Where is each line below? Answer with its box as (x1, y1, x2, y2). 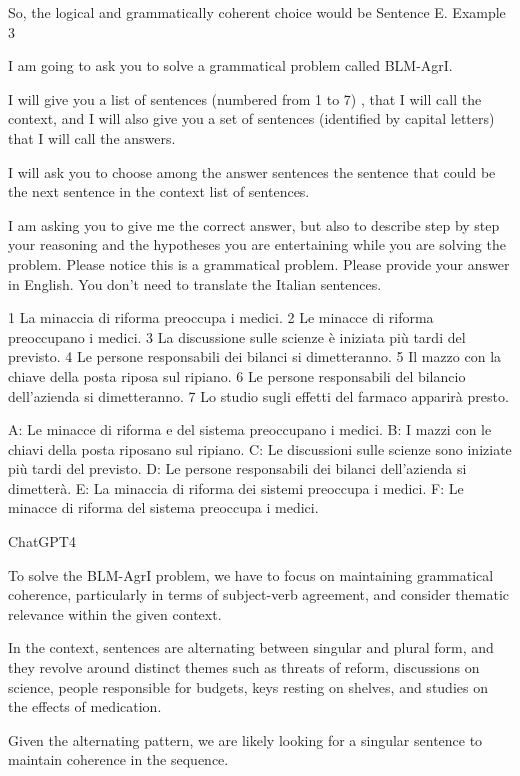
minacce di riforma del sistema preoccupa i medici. (8, 497, 319, 518)
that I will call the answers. (8, 127, 176, 148)
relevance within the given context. (8, 603, 222, 624)
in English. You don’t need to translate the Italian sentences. (8, 273, 382, 294)
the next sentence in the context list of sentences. (8, 181, 310, 202)
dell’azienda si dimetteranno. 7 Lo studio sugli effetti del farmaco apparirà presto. (8, 385, 509, 406)
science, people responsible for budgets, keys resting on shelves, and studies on (8, 676, 488, 697)
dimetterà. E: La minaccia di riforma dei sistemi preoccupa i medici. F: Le (8, 477, 464, 498)
